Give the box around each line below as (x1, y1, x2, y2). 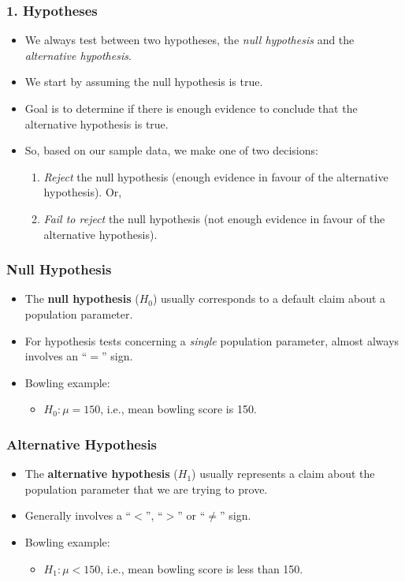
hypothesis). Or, (43, 184, 122, 200)
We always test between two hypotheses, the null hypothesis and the (24, 32, 355, 48)
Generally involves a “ (24, 507, 132, 524)
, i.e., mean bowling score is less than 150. (100, 560, 303, 576)
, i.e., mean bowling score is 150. (100, 401, 257, 417)
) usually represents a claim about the (191, 465, 375, 482)
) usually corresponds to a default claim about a (152, 290, 386, 307)
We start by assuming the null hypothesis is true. (24, 73, 263, 90)
